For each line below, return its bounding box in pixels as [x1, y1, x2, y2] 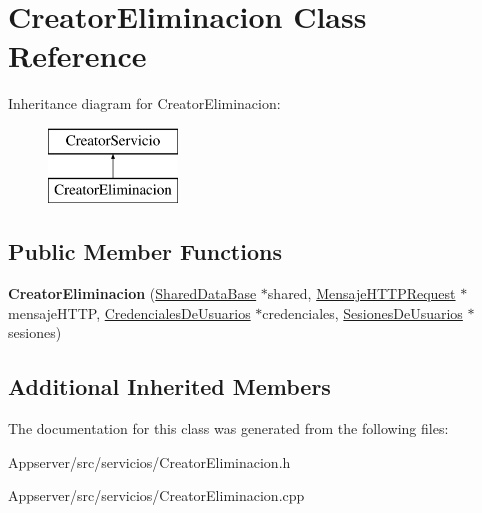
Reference [8, 35, 147, 76]
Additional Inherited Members [8, 371, 331, 402]
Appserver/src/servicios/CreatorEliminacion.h [8, 451, 291, 472]
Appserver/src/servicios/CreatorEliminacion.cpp [8, 485, 305, 506]
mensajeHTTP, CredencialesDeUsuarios [8, 302, 251, 323]
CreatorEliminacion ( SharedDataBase [8, 283, 257, 304]
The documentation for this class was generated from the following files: [8, 418, 449, 439]
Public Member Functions [8, 236, 282, 267]
